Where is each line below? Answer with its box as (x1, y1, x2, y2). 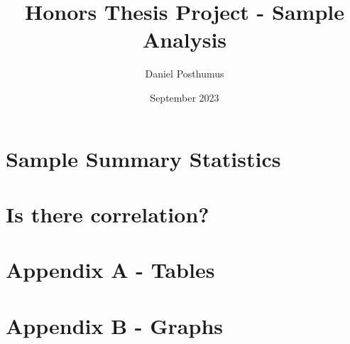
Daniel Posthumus (145, 66, 224, 81)
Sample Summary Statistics (6, 144, 281, 173)
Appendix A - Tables (6, 255, 215, 284)
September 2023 (150, 90, 219, 104)
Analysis (142, 25, 227, 54)
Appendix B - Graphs (6, 311, 224, 340)
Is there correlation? (6, 199, 209, 228)
